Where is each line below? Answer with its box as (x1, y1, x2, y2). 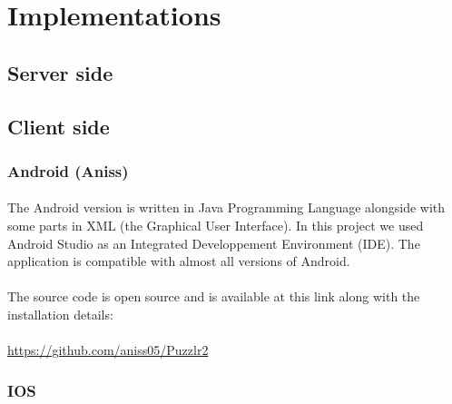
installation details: (7, 304, 113, 323)
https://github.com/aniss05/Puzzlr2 (7, 340, 209, 360)
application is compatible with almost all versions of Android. (7, 251, 350, 271)
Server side (7, 58, 113, 86)
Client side (7, 112, 110, 140)
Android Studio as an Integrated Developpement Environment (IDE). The (7, 233, 420, 252)
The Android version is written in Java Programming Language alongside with (7, 198, 446, 217)
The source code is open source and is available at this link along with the (7, 287, 420, 306)
